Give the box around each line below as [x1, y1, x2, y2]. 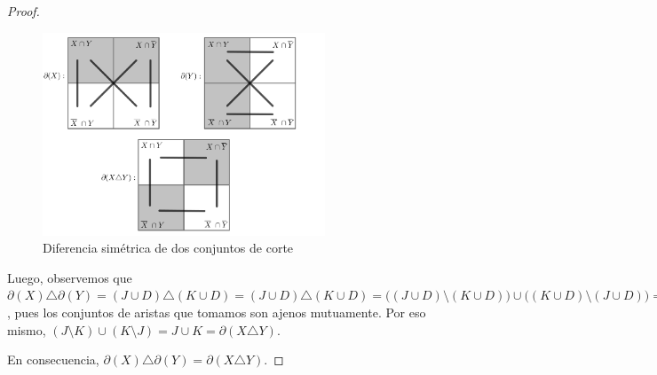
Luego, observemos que [7, 268, 132, 286]
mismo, [7, 320, 46, 339]
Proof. [7, 2, 40, 20]
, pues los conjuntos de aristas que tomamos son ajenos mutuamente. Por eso [7, 303, 426, 322]
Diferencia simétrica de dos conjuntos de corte [43, 238, 294, 257]
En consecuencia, [7, 350, 99, 369]
